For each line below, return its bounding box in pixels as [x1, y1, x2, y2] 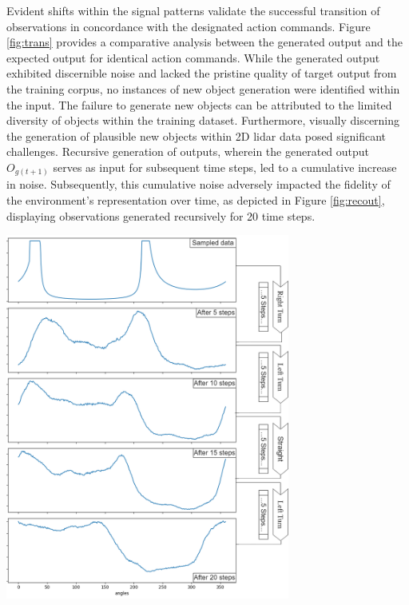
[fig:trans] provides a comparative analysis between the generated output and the [6, 34, 403, 50]
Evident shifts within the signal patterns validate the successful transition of [6, 2, 380, 18]
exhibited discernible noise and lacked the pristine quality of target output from [6, 65, 397, 82]
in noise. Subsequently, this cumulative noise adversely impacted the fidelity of [6, 176, 391, 193]
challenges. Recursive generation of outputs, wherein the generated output [6, 143, 370, 160]
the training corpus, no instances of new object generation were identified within [6, 80, 400, 97]
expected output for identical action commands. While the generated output [6, 49, 380, 66]
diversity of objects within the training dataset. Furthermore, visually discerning [6, 112, 400, 129]
